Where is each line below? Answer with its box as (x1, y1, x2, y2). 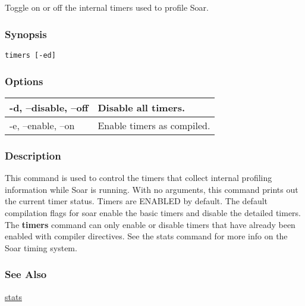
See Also (5, 267, 47, 282)
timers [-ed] (5, 51, 56, 60)
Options (5, 73, 43, 88)
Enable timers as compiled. (98, 118, 210, 133)
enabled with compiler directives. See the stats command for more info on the (5, 230, 288, 242)
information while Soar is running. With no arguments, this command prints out (5, 183, 298, 195)
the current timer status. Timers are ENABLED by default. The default (5, 195, 268, 207)
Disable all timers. (98, 101, 185, 115)
